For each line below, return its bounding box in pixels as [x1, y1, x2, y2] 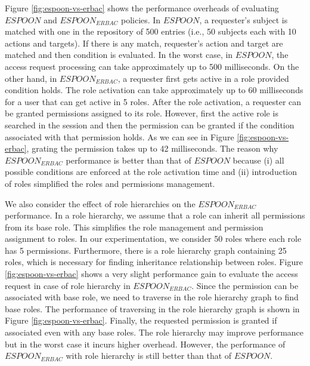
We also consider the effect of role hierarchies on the [5, 197, 196, 210]
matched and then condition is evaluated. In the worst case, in [5, 48, 233, 61]
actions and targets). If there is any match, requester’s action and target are [5, 36, 283, 49]
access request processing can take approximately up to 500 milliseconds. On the [5, 60, 299, 72]
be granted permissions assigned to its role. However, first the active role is [5, 107, 278, 119]
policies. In [120, 13, 161, 26]
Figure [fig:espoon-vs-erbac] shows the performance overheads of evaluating [5, 2, 279, 14]
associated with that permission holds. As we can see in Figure [5, 130, 234, 143]
